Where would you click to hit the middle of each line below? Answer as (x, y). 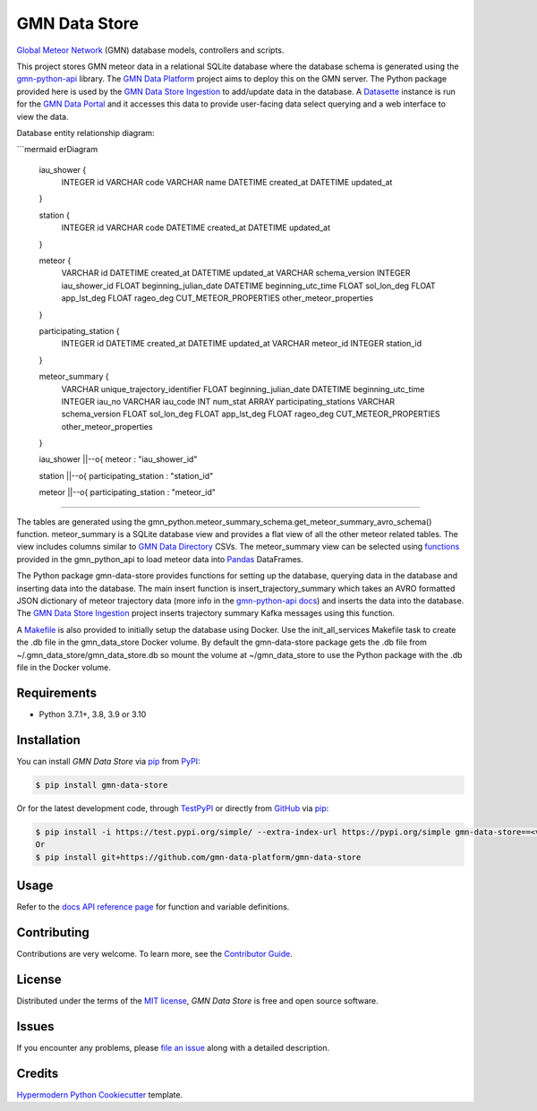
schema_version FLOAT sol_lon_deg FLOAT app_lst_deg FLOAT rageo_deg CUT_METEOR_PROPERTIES (251, 414)
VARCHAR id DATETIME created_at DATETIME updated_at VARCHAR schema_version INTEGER (236, 273)
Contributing (53, 932)
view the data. (43, 116)
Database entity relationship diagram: (86, 132)
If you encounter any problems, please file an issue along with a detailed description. (173, 1047)
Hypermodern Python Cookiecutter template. (100, 1094)
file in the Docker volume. (64, 667)
